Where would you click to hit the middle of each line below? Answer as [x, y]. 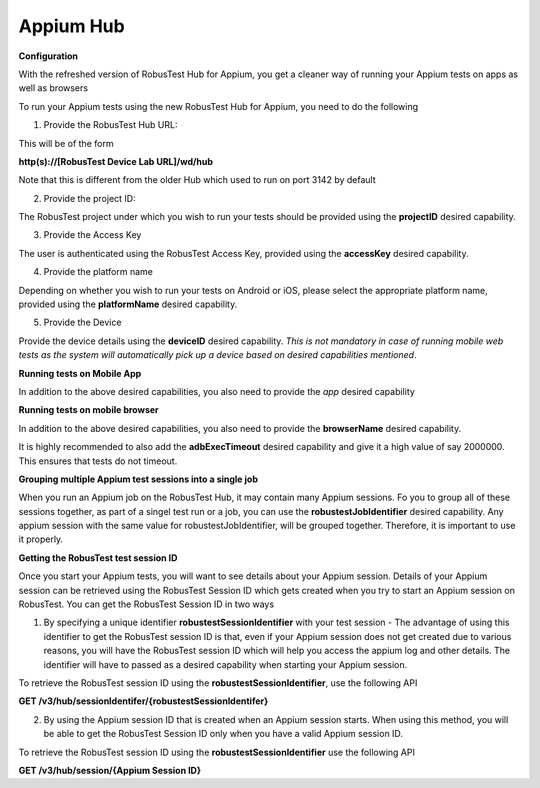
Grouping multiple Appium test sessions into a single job [138, 479]
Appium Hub [71, 26]
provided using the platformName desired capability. [128, 304]
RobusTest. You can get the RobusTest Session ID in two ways [146, 604]
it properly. [41, 539]
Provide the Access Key [92, 235]
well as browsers [53, 88]
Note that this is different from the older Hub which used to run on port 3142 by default [197, 180]
